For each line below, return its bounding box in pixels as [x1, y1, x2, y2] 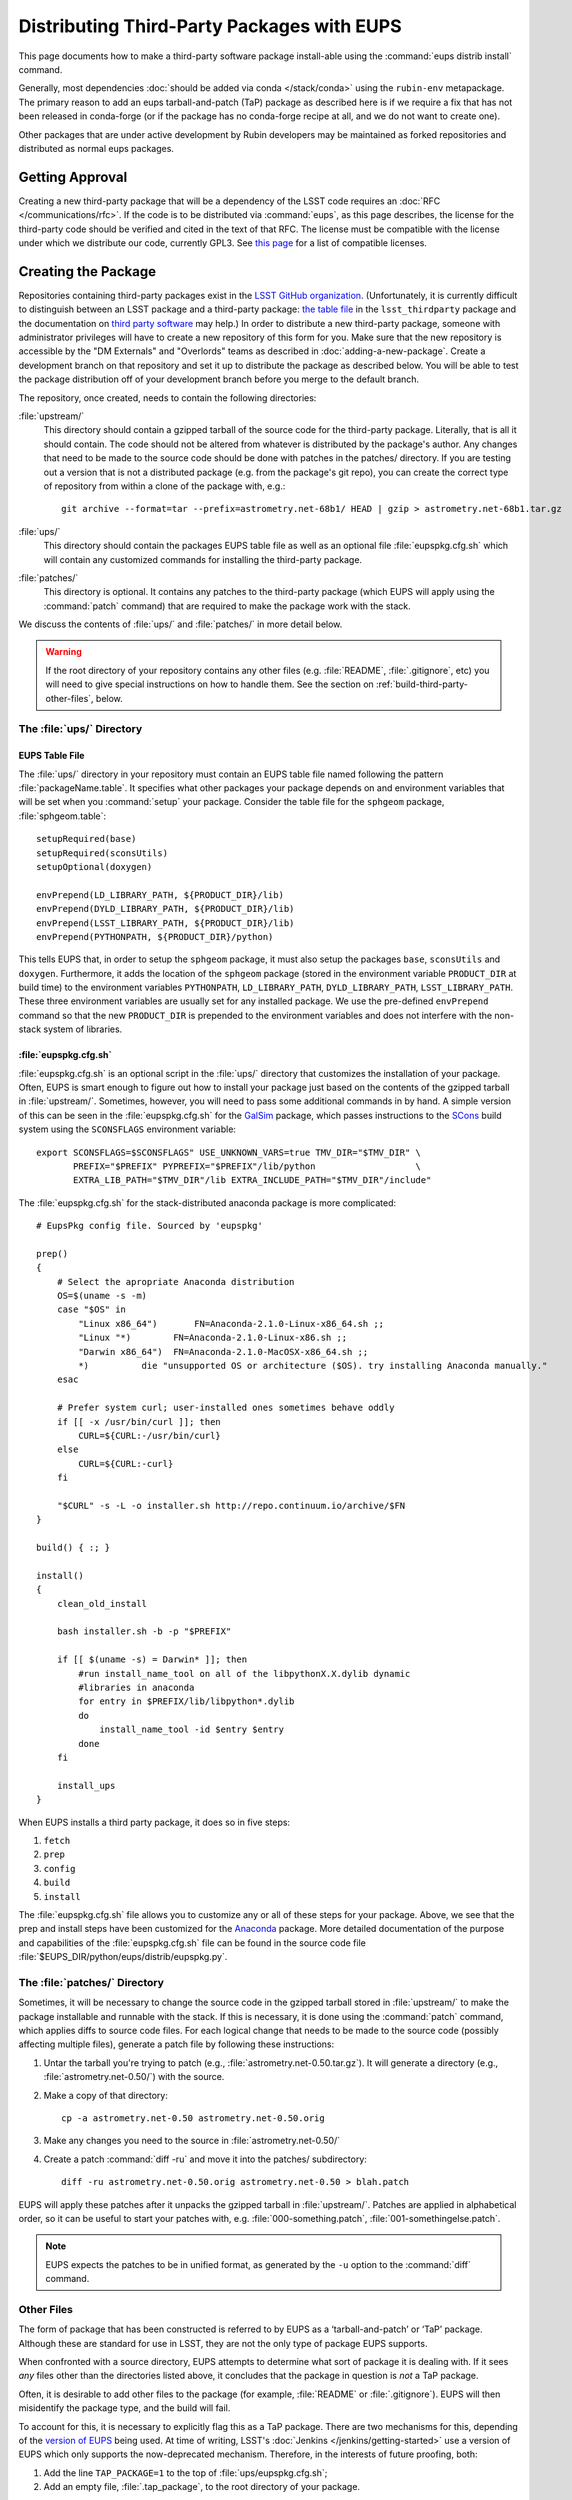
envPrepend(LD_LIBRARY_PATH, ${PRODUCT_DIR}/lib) [36, 889, 285, 900]
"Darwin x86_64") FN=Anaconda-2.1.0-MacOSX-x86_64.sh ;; [78, 1346, 369, 1357]
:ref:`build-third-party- [375, 678, 469, 690]
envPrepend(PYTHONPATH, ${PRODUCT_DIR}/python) [36, 931, 274, 942]
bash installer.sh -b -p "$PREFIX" [56, 1626, 232, 1637]
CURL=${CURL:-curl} [78, 1458, 174, 1469]
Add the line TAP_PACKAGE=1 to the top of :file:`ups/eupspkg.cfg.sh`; [43, 2466, 328, 2479]
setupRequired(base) [36, 833, 137, 845]
